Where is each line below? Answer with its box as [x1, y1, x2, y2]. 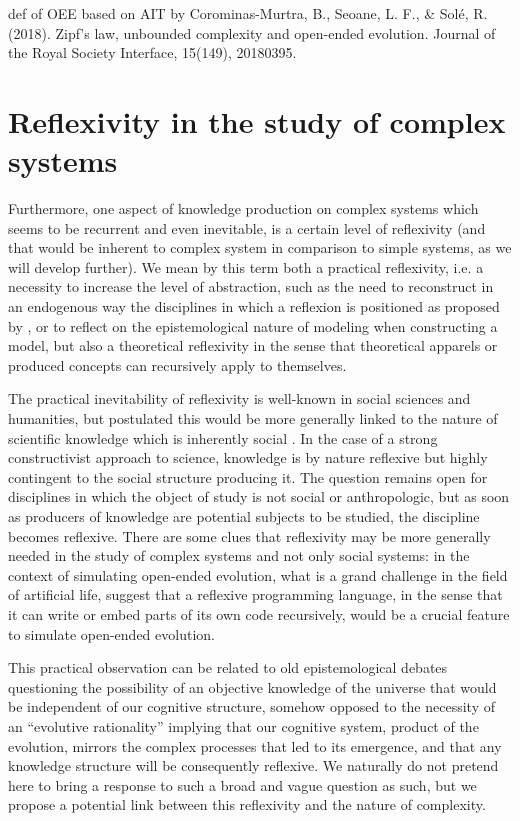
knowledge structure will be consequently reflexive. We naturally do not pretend [8, 755, 499, 776]
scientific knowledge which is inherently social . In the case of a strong [8, 427, 438, 448]
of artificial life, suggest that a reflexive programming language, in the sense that [8, 584, 503, 605]
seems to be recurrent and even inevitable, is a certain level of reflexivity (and [8, 217, 486, 238]
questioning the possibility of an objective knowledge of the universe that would [8, 676, 497, 697]
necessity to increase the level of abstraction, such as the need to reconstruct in [8, 276, 494, 297]
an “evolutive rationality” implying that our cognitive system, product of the [8, 715, 479, 736]
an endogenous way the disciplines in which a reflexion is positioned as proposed [8, 296, 500, 317]
